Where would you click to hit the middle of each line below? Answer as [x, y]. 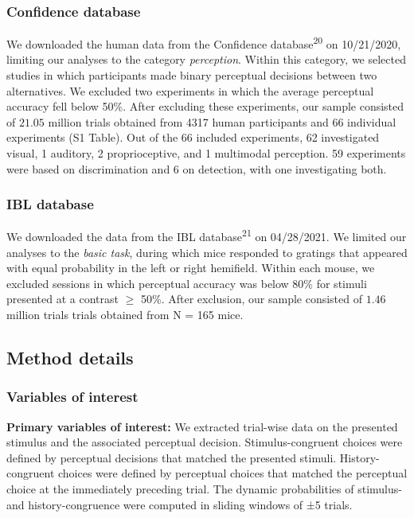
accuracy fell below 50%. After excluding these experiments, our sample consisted [205, 106]
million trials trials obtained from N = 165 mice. [125, 315]
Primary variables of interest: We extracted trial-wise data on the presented [202, 426]
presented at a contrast [62, 299]
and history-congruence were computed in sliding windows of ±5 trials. [180, 504]
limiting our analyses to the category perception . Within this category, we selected [206, 59]
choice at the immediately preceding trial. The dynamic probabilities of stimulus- [204, 489]
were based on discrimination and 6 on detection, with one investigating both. [197, 168]
